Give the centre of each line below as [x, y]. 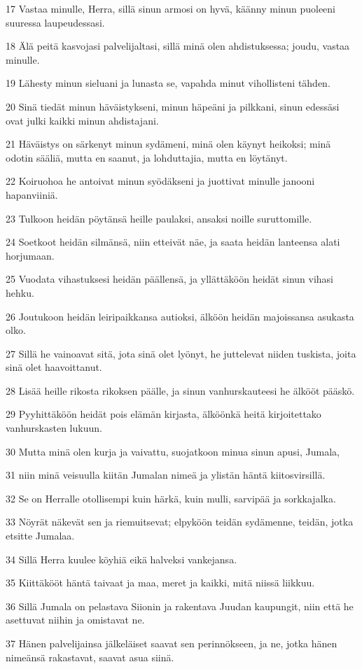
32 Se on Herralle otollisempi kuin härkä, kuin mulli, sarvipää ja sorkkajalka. [171, 498]
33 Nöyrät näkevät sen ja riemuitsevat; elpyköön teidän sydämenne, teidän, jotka [180, 522]
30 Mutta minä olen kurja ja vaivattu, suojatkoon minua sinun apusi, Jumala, [173, 451]
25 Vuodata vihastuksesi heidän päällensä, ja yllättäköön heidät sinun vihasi [169, 279]
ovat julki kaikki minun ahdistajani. [82, 120]
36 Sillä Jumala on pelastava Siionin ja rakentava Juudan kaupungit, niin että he [180, 606]
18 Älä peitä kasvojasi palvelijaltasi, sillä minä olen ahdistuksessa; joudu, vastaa [178, 46]
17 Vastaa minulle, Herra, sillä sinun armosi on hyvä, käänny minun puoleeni [171, 8]
